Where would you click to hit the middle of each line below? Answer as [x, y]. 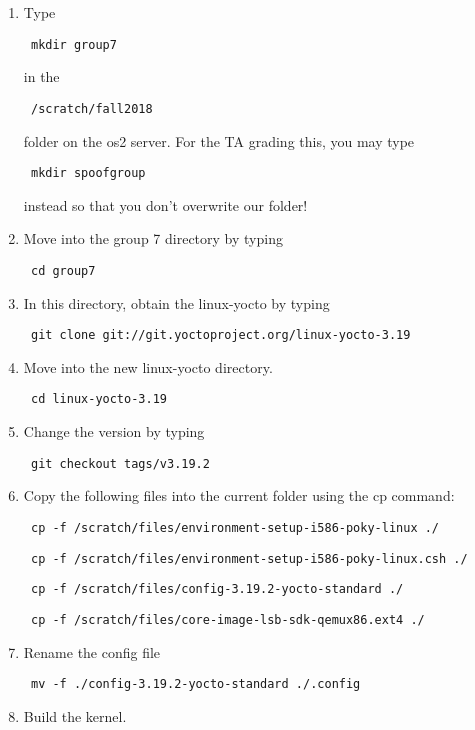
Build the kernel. [75, 715]
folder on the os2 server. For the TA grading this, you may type [219, 140]
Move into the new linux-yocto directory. [148, 366]
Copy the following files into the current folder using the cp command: [239, 495]
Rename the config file [92, 651]
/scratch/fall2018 [91, 108]
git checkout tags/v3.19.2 [120, 463]
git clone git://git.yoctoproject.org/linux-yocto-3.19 [220, 335]
